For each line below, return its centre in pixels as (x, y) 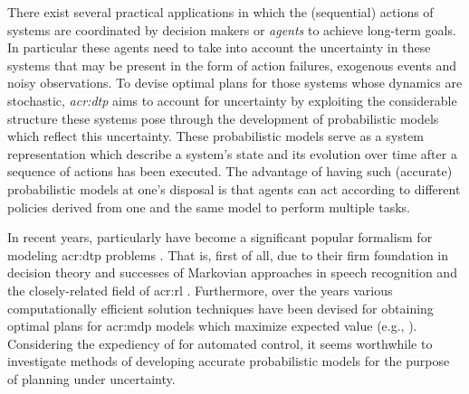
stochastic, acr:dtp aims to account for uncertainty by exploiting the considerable (232, 100)
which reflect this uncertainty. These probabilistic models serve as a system (215, 136)
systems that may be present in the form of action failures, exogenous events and (232, 65)
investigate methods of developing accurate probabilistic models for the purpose (229, 361)
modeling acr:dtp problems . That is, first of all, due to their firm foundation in (228, 254)
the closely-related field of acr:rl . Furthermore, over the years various (200, 290)
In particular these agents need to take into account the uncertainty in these (219, 47)
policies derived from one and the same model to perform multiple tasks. (209, 206)
